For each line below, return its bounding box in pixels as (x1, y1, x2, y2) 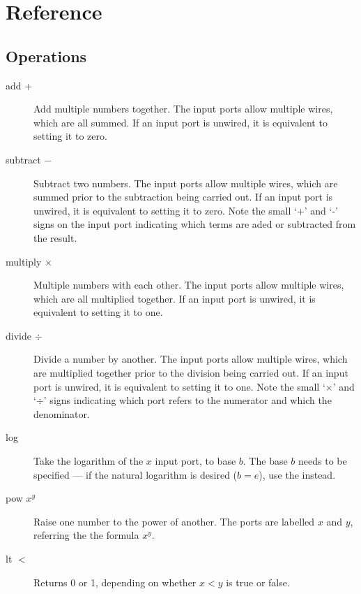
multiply (6, 254, 42, 268)
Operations (6, 45, 87, 66)
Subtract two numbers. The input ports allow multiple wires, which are (33, 175, 338, 190)
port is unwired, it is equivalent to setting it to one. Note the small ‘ (33, 379, 325, 393)
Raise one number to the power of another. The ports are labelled (33, 514, 315, 528)
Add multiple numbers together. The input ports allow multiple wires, (33, 101, 333, 116)
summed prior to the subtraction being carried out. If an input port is (33, 189, 333, 204)
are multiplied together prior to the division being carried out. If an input (33, 365, 348, 380)
